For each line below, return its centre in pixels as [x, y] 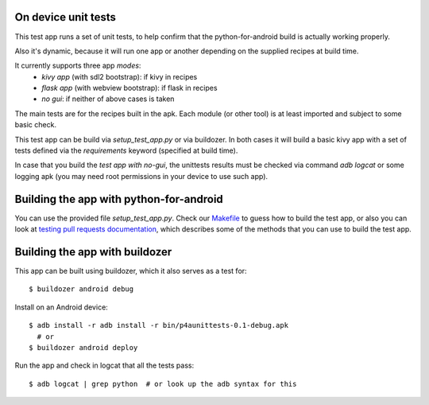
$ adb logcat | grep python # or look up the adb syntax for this [163, 384]
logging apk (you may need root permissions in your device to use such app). [141, 176]
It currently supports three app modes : [78, 66]
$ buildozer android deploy [83, 347]
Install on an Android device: [62, 307]
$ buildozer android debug [81, 289]
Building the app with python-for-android [119, 199]
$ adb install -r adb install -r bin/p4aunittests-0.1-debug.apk [159, 325]
